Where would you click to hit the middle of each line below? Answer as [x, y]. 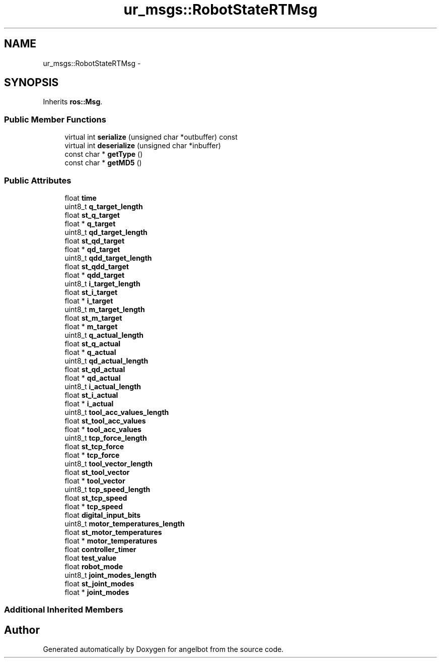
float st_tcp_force [94, 446]
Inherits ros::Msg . [73, 102]
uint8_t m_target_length [105, 309]
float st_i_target [91, 292]
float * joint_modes [97, 592]
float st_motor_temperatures [113, 532]
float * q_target [90, 223]
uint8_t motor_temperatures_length [125, 523]
